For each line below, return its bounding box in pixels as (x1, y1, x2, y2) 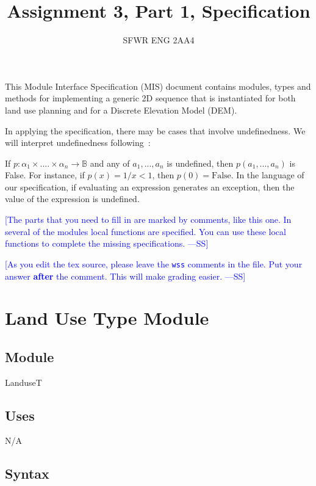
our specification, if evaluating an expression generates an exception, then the (5, 180, 295, 193)
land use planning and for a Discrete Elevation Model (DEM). (5, 103, 237, 116)
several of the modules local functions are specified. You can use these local (5, 225, 286, 238)
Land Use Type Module (5, 305, 209, 330)
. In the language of (231, 169, 304, 181)
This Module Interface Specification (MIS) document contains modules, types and (5, 79, 311, 92)
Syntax (5, 464, 49, 483)
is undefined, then (167, 156, 234, 169)
